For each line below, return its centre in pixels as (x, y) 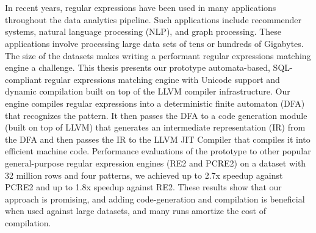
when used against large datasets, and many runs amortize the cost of (135, 211)
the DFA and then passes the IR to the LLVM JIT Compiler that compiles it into (158, 139)
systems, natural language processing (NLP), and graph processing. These (143, 31)
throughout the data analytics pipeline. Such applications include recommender (153, 19)
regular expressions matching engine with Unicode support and (162, 79)
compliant (23, 79)
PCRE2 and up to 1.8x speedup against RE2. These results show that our (143, 187)
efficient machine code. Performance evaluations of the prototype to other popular (158, 151)
